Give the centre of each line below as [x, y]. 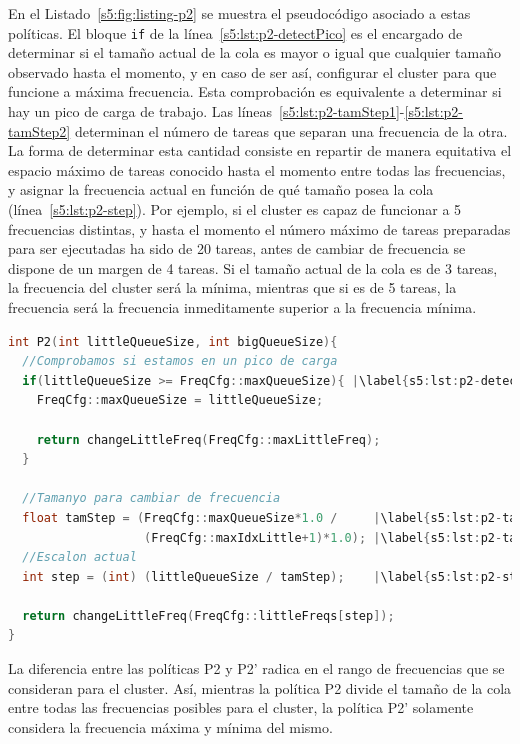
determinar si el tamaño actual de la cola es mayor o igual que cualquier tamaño [254, 52]
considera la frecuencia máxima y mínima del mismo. [170, 726]
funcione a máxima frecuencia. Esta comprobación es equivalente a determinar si [255, 91]
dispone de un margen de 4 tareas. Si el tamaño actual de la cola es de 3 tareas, [253, 267]
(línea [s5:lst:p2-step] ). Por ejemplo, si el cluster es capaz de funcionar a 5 [235, 209]
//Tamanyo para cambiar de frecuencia [151, 498]
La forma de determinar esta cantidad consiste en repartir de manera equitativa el [260, 150]
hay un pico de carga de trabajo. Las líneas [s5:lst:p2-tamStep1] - [206, 111]
